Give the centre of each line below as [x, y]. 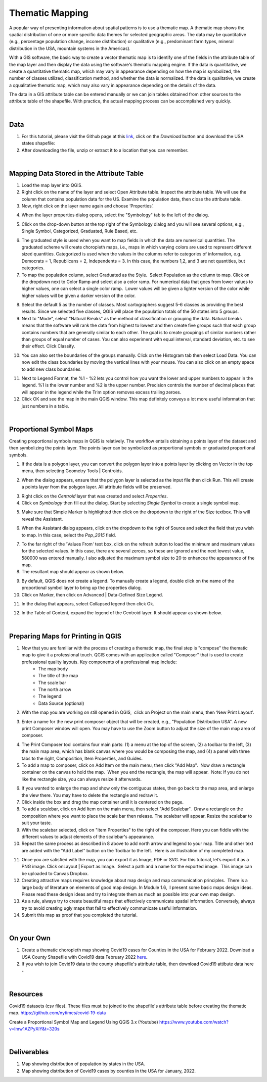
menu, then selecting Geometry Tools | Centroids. [72, 471]
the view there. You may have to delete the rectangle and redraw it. [90, 795]
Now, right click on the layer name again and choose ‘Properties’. [88, 206]
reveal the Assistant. [42, 519]
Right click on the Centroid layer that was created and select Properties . [95, 496]
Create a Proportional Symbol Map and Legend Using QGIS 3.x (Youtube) [84, 1022]
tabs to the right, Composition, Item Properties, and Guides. [82, 758]
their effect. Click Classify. [48, 346]
